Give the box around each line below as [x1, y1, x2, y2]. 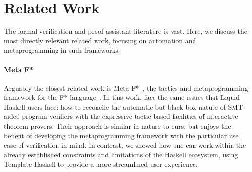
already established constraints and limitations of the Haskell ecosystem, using [4, 149, 238, 159]
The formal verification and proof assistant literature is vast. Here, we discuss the [4, 26, 247, 36]
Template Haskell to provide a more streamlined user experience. [4, 159, 198, 169]
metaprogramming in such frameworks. [4, 45, 120, 55]
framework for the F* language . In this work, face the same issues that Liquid [4, 92, 240, 102]
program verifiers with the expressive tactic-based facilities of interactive [22, 111, 238, 121]
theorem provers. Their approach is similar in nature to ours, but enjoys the [4, 121, 231, 131]
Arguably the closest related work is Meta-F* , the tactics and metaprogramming [4, 82, 248, 93]
